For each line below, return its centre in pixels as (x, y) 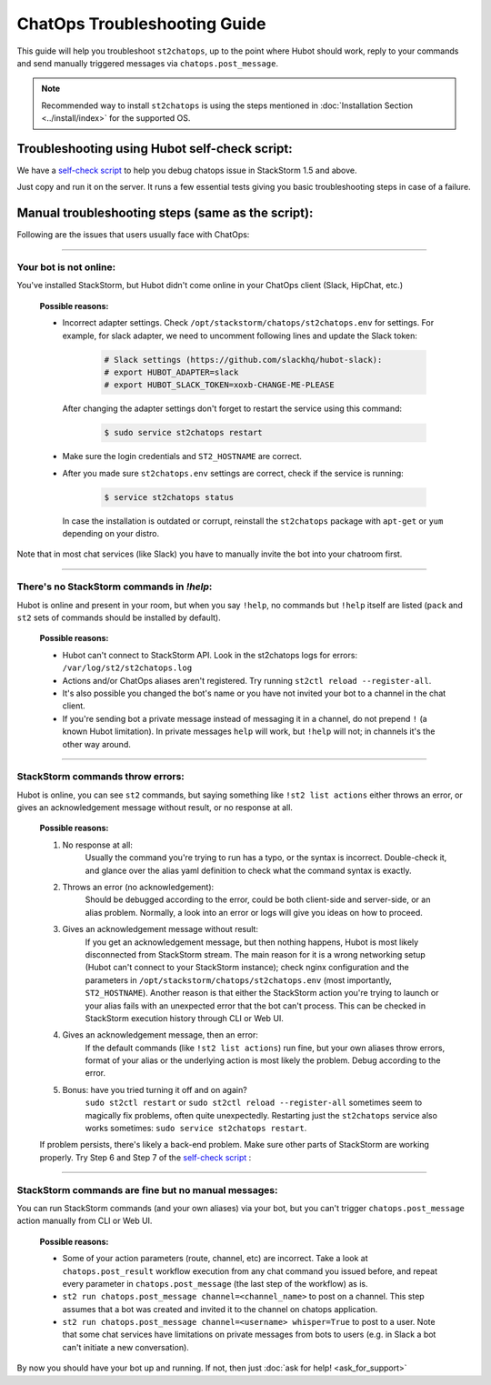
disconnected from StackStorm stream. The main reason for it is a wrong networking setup (256, 954)
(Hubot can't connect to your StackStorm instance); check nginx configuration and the (247, 968)
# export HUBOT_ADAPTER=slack (171, 372)
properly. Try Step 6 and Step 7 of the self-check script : (145, 1157)
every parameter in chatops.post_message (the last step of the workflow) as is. (215, 1283)
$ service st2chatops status (169, 497)
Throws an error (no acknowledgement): (138, 888)
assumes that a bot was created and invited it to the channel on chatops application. (220, 1309)
